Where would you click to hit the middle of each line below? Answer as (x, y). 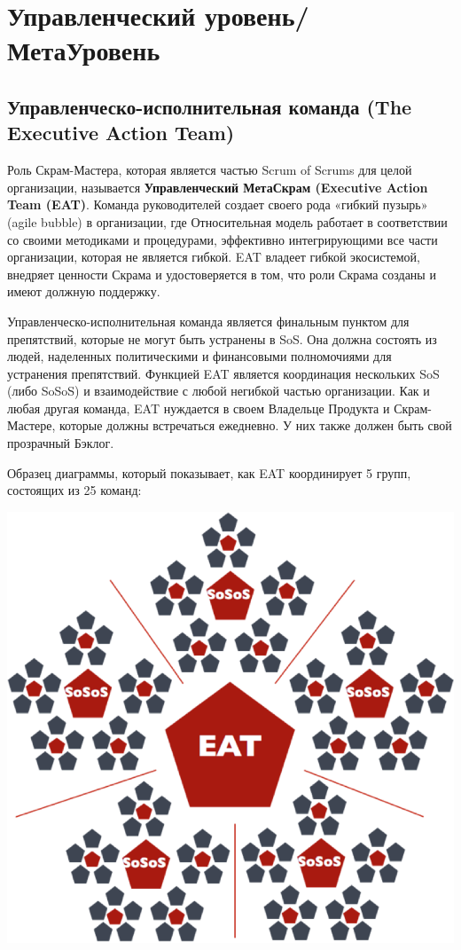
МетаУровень (84, 50)
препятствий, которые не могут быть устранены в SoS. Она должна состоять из (222, 338)
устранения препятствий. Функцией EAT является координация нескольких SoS (223, 373)
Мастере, (31, 425)
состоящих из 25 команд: (74, 490)
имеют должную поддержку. (84, 291)
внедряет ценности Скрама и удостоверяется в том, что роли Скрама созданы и (222, 274)
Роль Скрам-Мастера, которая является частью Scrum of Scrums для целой (210, 170)
